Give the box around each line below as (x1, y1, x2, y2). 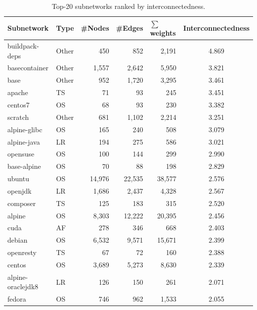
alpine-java (7, 136, 40, 147)
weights (150, 28, 176, 38)
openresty (7, 247, 37, 258)
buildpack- (7, 41, 39, 51)
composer (7, 198, 36, 208)
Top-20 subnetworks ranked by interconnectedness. (51, 1, 206, 11)
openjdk (7, 185, 32, 196)
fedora (7, 294, 26, 304)
